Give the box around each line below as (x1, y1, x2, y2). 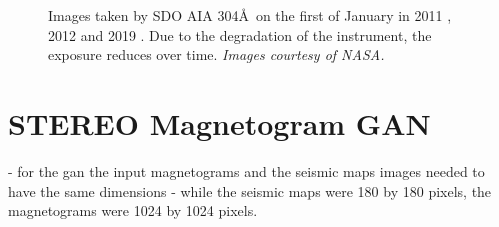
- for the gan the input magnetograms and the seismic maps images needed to (8, 160, 485, 181)
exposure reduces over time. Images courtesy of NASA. (48, 44, 385, 65)
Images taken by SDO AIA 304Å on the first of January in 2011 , (48, 5, 452, 25)
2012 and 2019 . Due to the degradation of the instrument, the (48, 24, 432, 45)
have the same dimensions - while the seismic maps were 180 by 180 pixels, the (8, 180, 492, 201)
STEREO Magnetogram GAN (8, 102, 431, 143)
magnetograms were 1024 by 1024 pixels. (8, 200, 258, 221)
